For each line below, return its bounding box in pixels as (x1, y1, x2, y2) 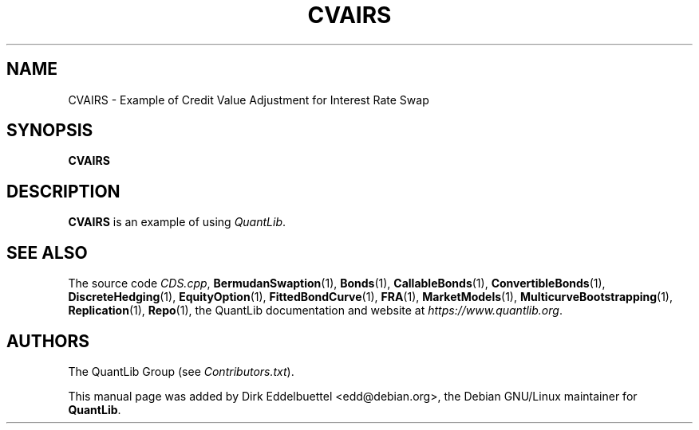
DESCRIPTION (6, 181, 120, 201)
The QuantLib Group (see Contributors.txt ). (68, 364, 294, 378)
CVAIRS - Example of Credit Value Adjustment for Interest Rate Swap (68, 92, 429, 107)
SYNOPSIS (6, 120, 93, 141)
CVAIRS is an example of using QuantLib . (68, 215, 286, 229)
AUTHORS (6, 330, 90, 351)
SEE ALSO (6, 242, 88, 263)
